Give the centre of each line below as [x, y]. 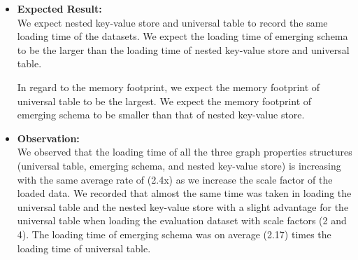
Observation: [48, 138]
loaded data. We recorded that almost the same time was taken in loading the [184, 193]
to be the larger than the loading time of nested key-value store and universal [183, 49]
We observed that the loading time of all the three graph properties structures [185, 152]
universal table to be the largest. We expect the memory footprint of [164, 101]
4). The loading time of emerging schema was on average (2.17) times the [174, 234]
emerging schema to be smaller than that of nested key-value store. [161, 115]
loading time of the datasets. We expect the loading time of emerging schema [182, 36]
